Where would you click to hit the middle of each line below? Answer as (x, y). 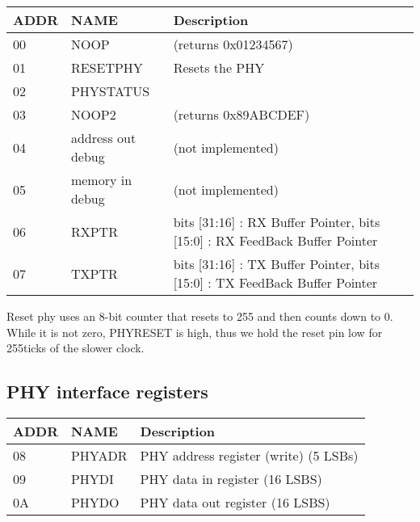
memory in (101, 180)
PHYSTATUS (110, 91)
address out (103, 138)
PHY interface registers (107, 391)
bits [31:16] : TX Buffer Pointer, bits (277, 264)
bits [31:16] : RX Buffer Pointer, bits (277, 222)
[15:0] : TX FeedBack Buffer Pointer (275, 282)
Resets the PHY (219, 67)
